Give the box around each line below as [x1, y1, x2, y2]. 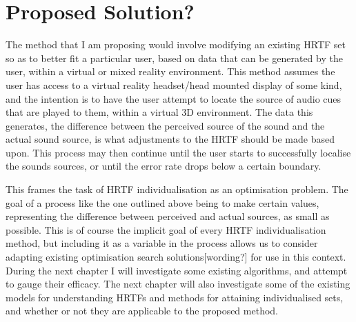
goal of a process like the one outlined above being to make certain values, [6, 195, 319, 210]
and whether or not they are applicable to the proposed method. [6, 303, 278, 318]
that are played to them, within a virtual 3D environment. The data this [6, 105, 313, 119]
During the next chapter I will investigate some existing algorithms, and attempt [6, 263, 348, 277]
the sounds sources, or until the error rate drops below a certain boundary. [6, 159, 322, 173]
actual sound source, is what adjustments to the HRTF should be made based [6, 132, 335, 146]
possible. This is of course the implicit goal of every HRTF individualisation [6, 222, 326, 237]
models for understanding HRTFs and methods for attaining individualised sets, [6, 290, 344, 304]
